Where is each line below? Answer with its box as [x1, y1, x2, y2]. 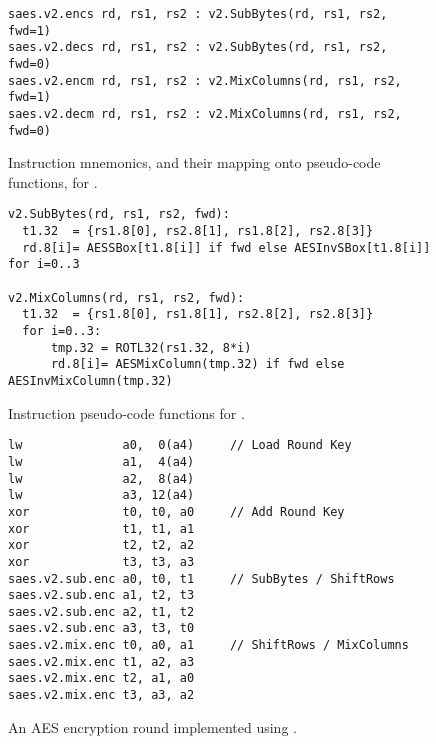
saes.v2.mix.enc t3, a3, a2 [8, 688, 195, 703]
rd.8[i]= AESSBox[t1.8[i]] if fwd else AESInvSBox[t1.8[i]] [22, 240, 431, 255]
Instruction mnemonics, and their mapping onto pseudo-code [8, 152, 381, 173]
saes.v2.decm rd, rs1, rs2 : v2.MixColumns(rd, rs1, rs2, [8, 106, 402, 121]
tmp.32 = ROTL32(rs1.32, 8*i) [50, 340, 252, 355]
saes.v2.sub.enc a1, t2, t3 [8, 588, 195, 603]
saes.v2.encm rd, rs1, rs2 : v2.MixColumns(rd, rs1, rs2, [8, 73, 402, 88]
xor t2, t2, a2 [8, 538, 195, 553]
